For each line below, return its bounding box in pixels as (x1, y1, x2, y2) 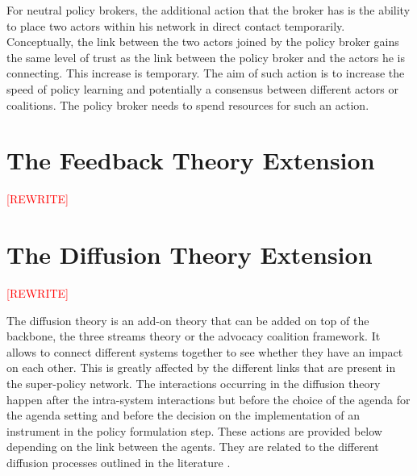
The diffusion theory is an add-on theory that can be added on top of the (6, 311, 369, 328)
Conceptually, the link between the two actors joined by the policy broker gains (6, 33, 399, 50)
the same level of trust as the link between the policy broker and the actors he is (6, 48, 405, 65)
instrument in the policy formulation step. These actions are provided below (6, 422, 382, 439)
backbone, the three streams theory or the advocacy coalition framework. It (6, 328, 381, 344)
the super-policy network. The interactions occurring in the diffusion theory (6, 374, 381, 391)
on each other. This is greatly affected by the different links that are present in (6, 359, 396, 376)
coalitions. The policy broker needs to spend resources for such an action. (6, 96, 369, 113)
